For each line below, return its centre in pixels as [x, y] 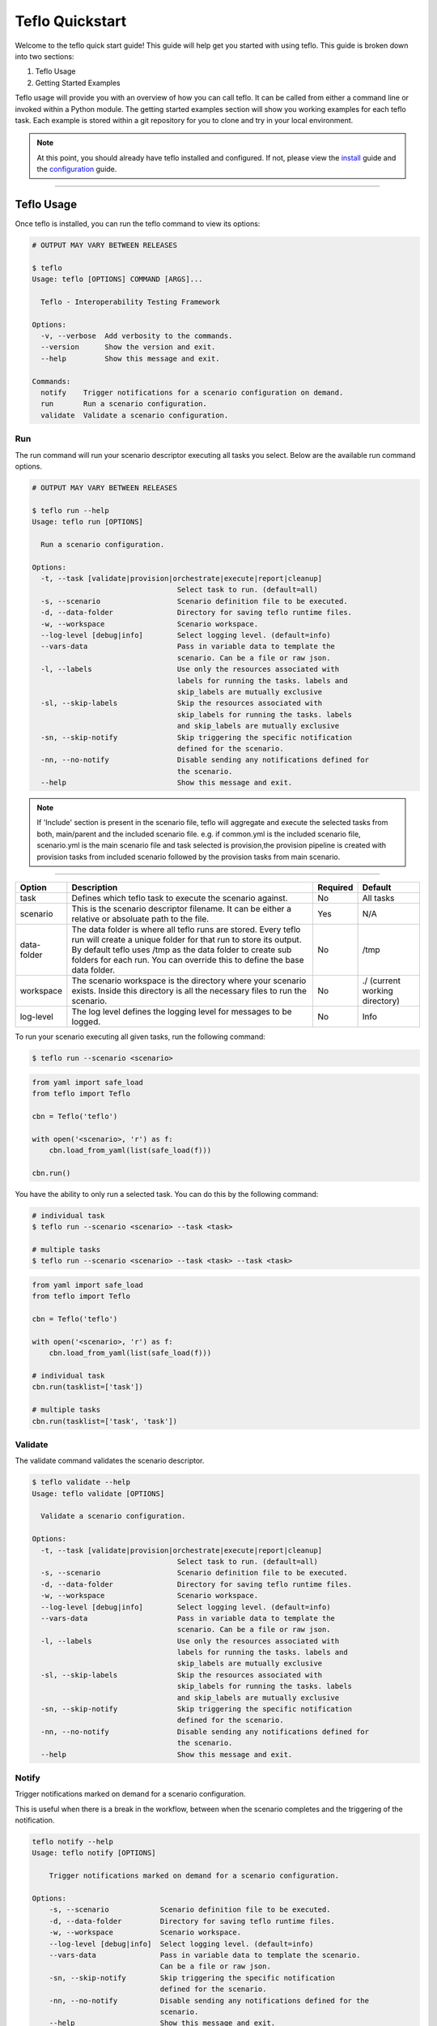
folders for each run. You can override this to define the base [188, 960]
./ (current [381, 981]
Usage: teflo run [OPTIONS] [87, 522]
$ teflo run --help [70, 510]
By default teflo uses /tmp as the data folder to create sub [182, 950]
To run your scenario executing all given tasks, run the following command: [140, 1037]
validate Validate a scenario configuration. [135, 415]
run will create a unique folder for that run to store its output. [187, 940]
